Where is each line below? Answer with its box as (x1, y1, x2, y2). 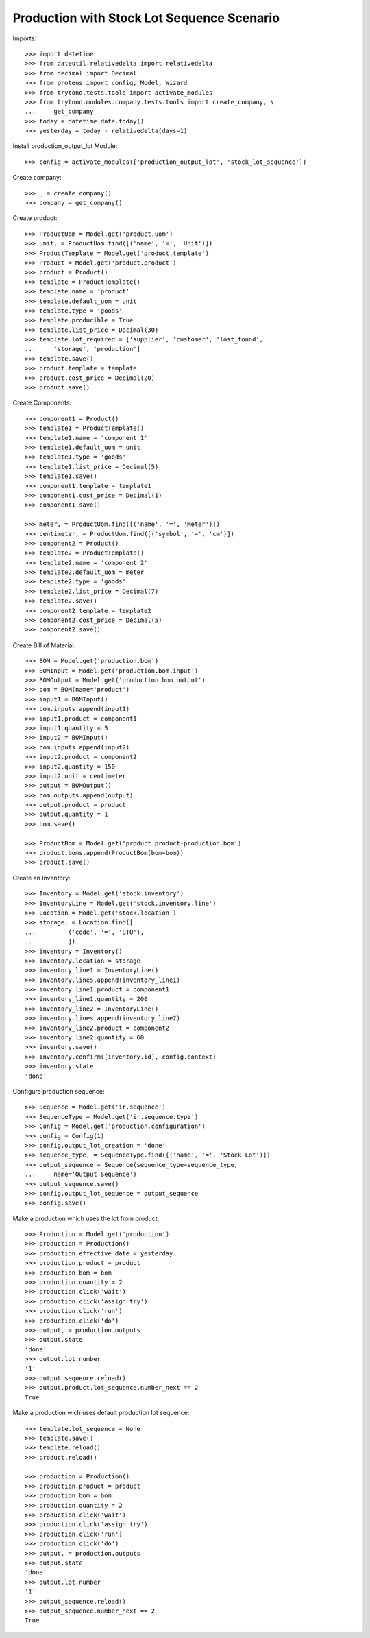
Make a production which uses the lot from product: (12, 1214, 160, 1223)
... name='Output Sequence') (25, 1170, 137, 1179)
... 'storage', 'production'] (25, 345, 140, 353)
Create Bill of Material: (12, 641, 75, 649)
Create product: (12, 214, 58, 222)
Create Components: (12, 398, 72, 407)
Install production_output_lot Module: (12, 142, 118, 150)
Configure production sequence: (12, 1087, 105, 1095)
